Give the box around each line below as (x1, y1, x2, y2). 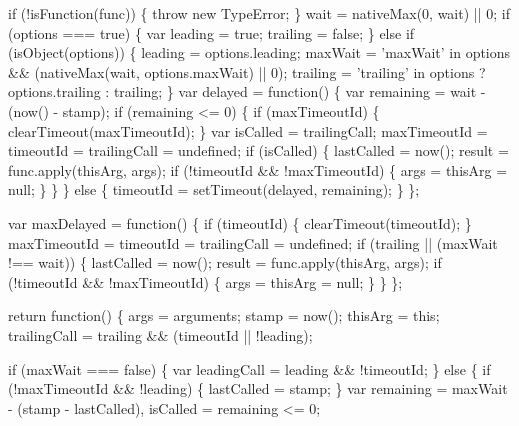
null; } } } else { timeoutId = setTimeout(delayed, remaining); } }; (8, 179, 420, 200)
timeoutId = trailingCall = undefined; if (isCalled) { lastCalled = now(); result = (8, 140, 509, 161)
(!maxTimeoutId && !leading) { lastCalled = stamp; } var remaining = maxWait (8, 378, 508, 399)
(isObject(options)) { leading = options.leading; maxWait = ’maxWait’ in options (8, 42, 511, 63)
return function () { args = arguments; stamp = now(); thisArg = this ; (8, 305, 440, 326)
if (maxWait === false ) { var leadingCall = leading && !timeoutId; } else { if (8, 358, 491, 379)
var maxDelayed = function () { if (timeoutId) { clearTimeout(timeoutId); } (8, 212, 472, 233)
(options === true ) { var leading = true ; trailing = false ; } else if (8, 22, 415, 43)
